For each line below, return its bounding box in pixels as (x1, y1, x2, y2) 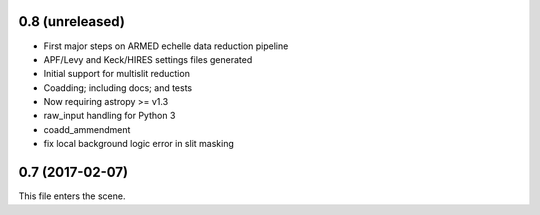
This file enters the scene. (18, 190, 126, 202)
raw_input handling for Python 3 (43, 110, 176, 122)
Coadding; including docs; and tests (43, 81, 193, 94)
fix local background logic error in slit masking (43, 138, 235, 150)
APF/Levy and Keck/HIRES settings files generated (43, 53, 253, 65)
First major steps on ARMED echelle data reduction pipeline (43, 40, 289, 52)
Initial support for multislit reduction (43, 68, 190, 80)
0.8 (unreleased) (18, 13, 125, 30)
